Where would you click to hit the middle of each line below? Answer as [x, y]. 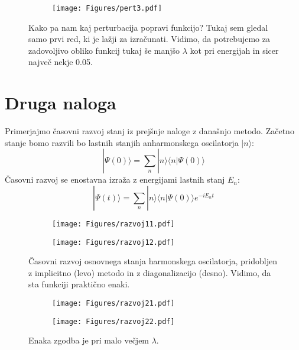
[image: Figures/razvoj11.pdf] [113, 224]
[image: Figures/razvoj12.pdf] [113, 242]
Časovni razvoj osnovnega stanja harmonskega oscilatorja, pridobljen [153, 261]
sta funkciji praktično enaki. [79, 284]
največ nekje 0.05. [61, 62]
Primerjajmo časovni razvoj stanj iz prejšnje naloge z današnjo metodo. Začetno [149, 131]
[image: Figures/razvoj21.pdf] [113, 304]
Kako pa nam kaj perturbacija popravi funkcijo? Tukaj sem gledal [148, 27]
